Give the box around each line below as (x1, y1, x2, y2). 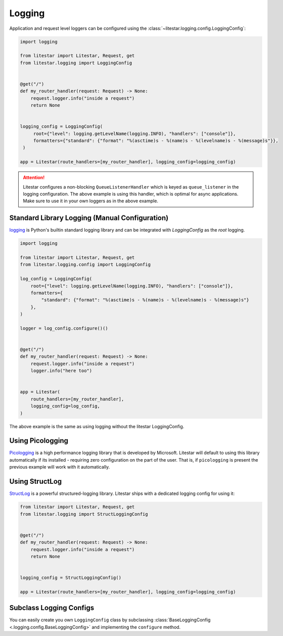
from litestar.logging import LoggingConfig (20, 60, 132, 66)
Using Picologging (9, 436, 68, 445)
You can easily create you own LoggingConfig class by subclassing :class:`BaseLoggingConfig (9, 617, 211, 623)
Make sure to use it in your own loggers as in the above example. (23, 198, 159, 204)
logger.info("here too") (30, 368, 92, 374)
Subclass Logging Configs (9, 604, 95, 612)
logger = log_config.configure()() (20, 325, 108, 331)
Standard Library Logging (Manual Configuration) (9, 214, 169, 222)
